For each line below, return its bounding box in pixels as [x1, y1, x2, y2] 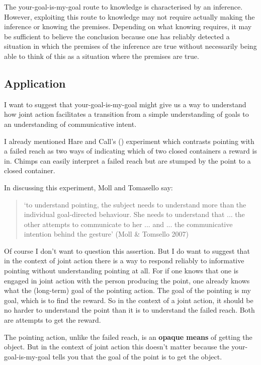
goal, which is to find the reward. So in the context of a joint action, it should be [4, 295, 253, 305]
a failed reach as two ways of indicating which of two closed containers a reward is [4, 145, 257, 156]
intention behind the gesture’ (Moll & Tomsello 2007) [24, 229, 189, 239]
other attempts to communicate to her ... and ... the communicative [24, 218, 233, 229]
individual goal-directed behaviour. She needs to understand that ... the [24, 209, 245, 220]
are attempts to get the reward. [4, 315, 101, 325]
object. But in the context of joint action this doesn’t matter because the [4, 341, 229, 352]
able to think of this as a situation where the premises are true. [4, 50, 199, 61]
